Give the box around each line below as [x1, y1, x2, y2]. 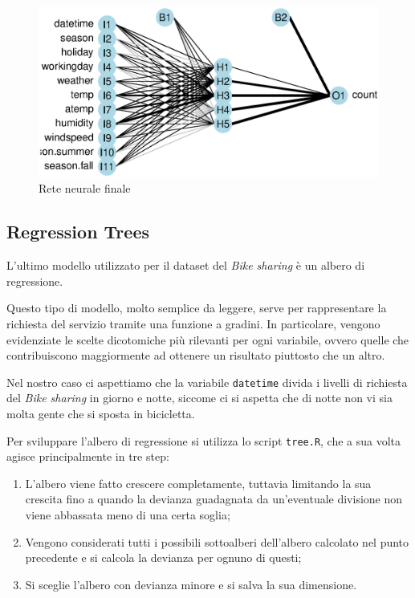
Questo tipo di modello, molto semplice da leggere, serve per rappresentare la [6, 299, 387, 316]
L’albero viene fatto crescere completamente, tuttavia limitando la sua [25, 474, 372, 491]
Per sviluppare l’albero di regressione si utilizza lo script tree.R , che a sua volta [6, 432, 401, 449]
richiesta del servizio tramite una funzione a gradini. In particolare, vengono [6, 315, 380, 332]
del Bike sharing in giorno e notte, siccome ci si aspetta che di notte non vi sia [6, 389, 393, 406]
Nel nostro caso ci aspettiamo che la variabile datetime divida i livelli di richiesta [6, 373, 408, 390]
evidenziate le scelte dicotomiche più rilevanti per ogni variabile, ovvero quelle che [6, 331, 409, 348]
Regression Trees [6, 219, 149, 244]
